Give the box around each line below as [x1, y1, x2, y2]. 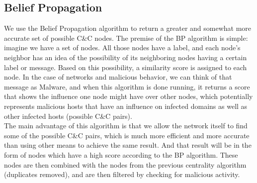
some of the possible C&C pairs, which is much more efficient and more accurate [4, 130, 250, 140]
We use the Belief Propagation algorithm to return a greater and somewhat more [4, 23, 252, 33]
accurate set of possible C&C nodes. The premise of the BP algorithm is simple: [4, 32, 248, 43]
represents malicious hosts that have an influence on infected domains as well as [4, 100, 248, 111]
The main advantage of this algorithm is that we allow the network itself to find [4, 120, 248, 131]
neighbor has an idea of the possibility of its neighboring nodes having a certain [4, 52, 247, 62]
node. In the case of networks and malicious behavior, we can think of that [4, 72, 232, 82]
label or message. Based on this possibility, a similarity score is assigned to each [4, 62, 247, 72]
